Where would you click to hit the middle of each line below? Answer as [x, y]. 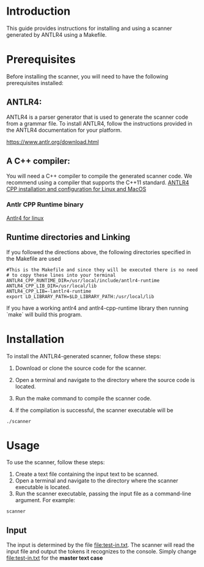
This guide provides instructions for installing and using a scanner [89, 28]
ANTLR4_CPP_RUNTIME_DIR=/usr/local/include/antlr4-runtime [83, 280]
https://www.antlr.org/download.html [53, 141]
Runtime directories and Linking [68, 237]
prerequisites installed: [35, 83]
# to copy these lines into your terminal [61, 275]
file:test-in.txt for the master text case [55, 558]
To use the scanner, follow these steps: [56, 462]
